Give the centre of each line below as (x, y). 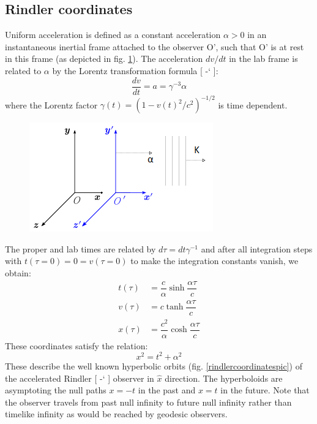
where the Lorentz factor (51, 104)
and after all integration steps (257, 248)
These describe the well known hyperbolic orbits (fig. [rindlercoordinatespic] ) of (154, 365)
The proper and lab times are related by (80, 248)
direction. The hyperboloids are (224, 378)
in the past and (167, 390)
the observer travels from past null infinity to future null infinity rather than (148, 402)
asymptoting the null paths (56, 390)
